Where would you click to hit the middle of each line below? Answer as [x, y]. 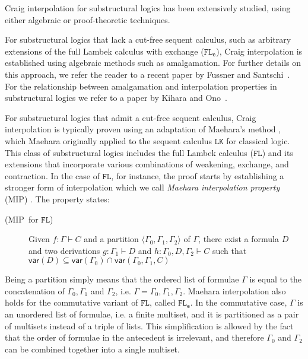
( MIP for [22, 219]
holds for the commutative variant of [72, 302]
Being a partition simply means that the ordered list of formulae [122, 279]
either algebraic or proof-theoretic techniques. [88, 19]
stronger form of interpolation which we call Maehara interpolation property [142, 187]
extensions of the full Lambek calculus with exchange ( [104, 51]
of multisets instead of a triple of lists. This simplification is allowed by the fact [149, 325]
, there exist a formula [239, 239]
